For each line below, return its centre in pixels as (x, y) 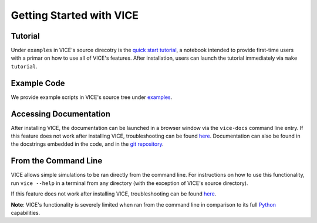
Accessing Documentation (61, 114)
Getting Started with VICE (75, 15)
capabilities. (26, 212)
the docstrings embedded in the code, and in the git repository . (87, 144)
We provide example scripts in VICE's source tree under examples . (92, 97)
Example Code (38, 83)
